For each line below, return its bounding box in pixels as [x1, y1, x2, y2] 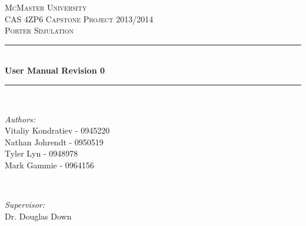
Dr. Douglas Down [5, 210, 72, 222]
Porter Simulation [5, 24, 74, 36]
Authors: [5, 112, 36, 125]
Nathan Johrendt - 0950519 [5, 135, 104, 148]
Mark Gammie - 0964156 [5, 158, 94, 171]
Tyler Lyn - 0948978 [5, 147, 78, 159]
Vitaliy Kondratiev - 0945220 [5, 124, 110, 137]
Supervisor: [5, 198, 45, 211]
